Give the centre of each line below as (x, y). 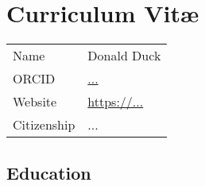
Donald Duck (124, 56)
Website (35, 102)
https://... (116, 102)
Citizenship (44, 125)
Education (49, 172)
